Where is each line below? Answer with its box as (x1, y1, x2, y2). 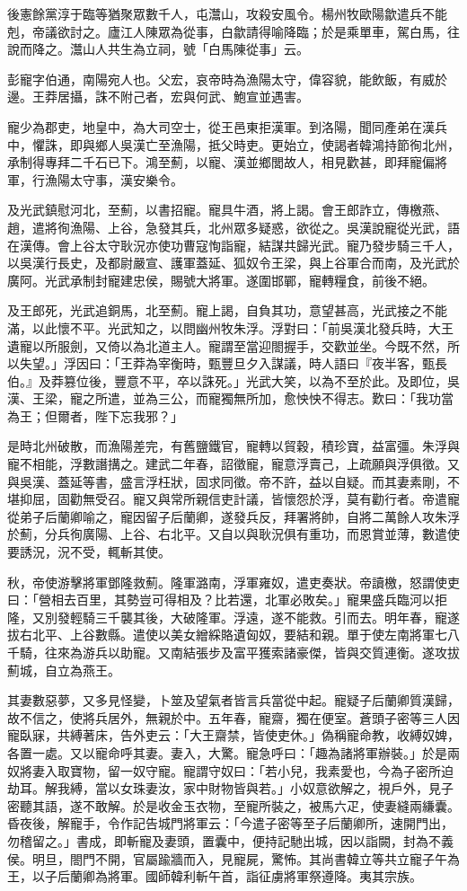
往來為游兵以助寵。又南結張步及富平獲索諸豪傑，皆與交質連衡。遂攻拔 (44, 643, 460, 661)
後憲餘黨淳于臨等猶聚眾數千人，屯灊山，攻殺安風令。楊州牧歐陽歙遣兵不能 (7, 4, 447, 22)
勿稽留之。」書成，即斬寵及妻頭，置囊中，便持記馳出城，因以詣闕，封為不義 (7, 831, 454, 850)
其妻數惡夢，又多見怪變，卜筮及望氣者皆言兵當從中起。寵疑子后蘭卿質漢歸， (7, 691, 460, 710)
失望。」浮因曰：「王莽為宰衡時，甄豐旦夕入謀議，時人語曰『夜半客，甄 (19, 354, 435, 373)
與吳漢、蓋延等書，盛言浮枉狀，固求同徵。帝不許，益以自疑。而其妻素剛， (7, 472, 447, 490)
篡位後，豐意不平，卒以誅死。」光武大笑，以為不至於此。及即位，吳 (63, 371, 460, 390)
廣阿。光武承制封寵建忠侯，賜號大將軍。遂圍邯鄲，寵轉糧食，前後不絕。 (7, 270, 435, 289)
